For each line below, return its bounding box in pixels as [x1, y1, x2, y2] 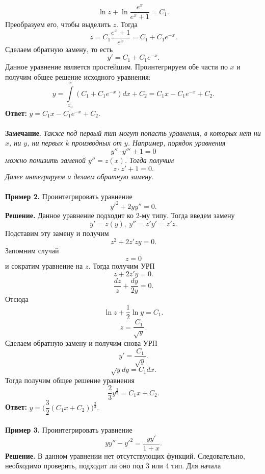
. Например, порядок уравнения [127, 137, 226, 148]
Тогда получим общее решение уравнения [5, 374, 135, 385]
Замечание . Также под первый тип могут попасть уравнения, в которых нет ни [5, 127, 261, 138]
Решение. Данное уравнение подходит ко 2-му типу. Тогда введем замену [5, 209, 235, 220]
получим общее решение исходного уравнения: [5, 71, 151, 82]
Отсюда [5, 294, 29, 304]
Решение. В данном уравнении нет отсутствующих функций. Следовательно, [5, 450, 245, 461]
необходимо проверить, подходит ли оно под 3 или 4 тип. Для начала [5, 460, 221, 471]
